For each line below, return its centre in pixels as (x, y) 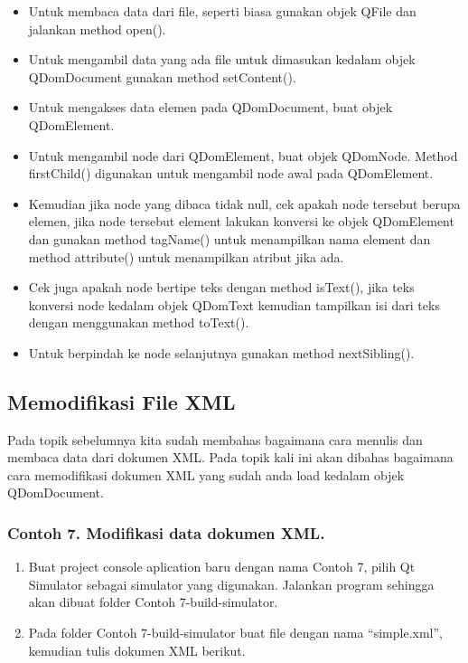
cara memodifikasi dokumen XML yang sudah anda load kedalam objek (206, 474)
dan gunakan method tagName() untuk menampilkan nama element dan (229, 238)
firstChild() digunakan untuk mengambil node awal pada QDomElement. (231, 173)
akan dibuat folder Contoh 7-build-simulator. (153, 602)
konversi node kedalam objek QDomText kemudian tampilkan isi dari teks (234, 304)
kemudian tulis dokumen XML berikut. (137, 650)
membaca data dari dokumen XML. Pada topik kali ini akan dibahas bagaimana (230, 457)
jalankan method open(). (97, 28)
